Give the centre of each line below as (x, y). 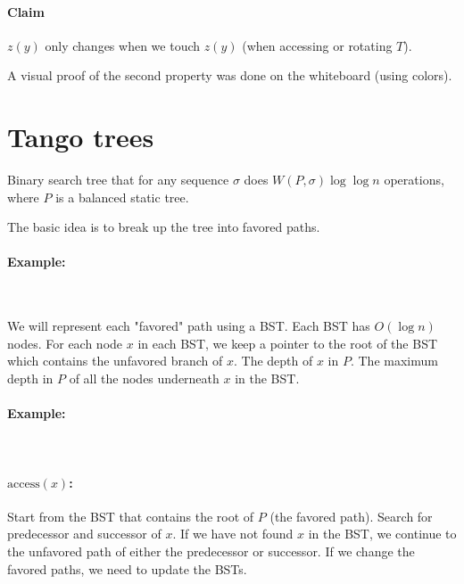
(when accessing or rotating (317, 45)
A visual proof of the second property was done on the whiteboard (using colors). (230, 75)
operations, (414, 180)
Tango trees (81, 137)
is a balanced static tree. (122, 197)
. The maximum (394, 361)
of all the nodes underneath (144, 378)
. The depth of (273, 361)
